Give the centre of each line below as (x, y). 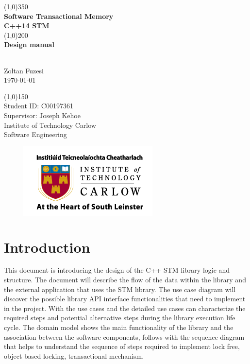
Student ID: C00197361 (39, 106)
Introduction (47, 247)
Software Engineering (35, 134)
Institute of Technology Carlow (50, 125)
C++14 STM (27, 26)
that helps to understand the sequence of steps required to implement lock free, (122, 346)
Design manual (29, 44)
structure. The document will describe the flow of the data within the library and (125, 280)
